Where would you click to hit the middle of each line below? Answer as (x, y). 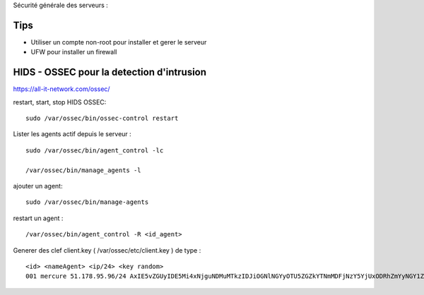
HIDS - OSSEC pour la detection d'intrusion (110, 72)
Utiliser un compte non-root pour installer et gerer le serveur (119, 42)
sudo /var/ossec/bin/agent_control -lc (95, 150)
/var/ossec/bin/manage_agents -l (83, 170)
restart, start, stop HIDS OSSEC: (60, 102)
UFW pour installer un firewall (74, 52)
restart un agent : (38, 218)
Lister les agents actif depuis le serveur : (72, 134)
